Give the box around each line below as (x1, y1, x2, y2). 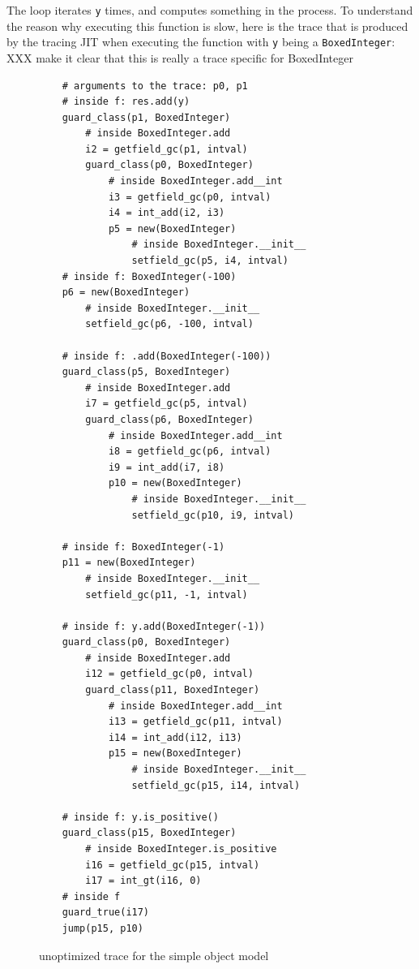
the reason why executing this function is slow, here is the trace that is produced (6, 17, 408, 34)
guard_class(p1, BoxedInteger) (62, 111, 231, 123)
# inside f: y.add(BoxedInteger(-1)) (62, 620, 266, 632)
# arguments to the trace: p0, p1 (62, 80, 248, 92)
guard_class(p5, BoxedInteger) (62, 366, 231, 378)
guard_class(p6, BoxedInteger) (85, 413, 254, 425)
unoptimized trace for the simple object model (39, 946, 269, 963)
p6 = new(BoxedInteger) (62, 286, 190, 299)
